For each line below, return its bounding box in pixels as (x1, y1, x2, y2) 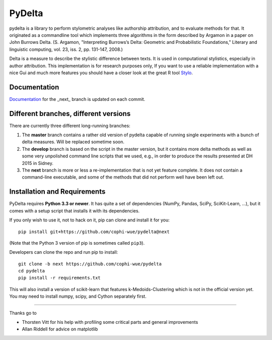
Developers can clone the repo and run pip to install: (9, 249, 118, 255)
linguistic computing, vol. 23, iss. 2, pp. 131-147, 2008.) (9, 46, 123, 52)
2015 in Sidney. (22, 160, 54, 166)
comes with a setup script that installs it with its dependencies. (9, 207, 140, 214)
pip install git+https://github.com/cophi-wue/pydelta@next (18, 229, 170, 235)
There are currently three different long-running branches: (9, 123, 130, 129)
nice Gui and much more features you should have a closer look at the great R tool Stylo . (9, 70, 193, 76)
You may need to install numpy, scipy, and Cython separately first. (9, 293, 147, 300)
